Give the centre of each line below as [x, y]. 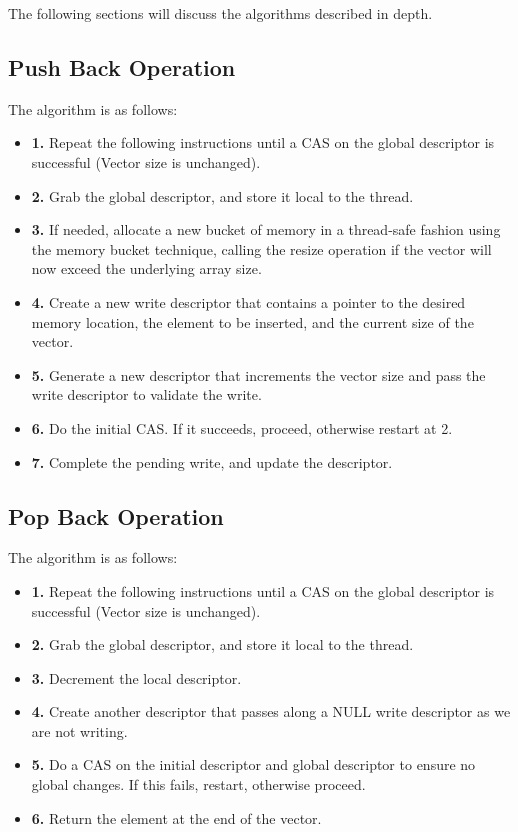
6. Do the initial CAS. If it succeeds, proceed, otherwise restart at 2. [242, 427]
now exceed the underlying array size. [146, 268]
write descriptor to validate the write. [146, 394]
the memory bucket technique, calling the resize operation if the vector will [261, 248]
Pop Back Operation [116, 515]
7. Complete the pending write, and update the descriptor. [212, 461]
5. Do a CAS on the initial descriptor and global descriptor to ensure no [253, 764]
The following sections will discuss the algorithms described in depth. [220, 13]
